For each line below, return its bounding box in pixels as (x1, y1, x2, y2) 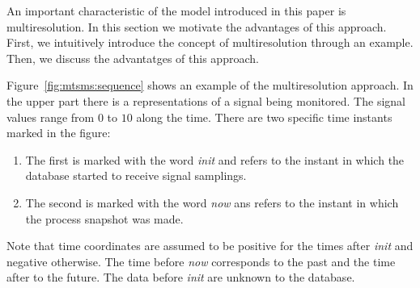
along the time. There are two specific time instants (136, 108, 392, 125)
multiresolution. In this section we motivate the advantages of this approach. (6, 18, 387, 35)
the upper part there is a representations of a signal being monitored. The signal (6, 92, 405, 109)
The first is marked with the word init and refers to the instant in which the (25, 151, 405, 168)
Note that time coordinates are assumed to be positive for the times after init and (6, 237, 414, 254)
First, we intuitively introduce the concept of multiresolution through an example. (6, 34, 414, 51)
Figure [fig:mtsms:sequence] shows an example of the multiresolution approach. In (6, 77, 414, 94)
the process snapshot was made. (25, 210, 184, 227)
